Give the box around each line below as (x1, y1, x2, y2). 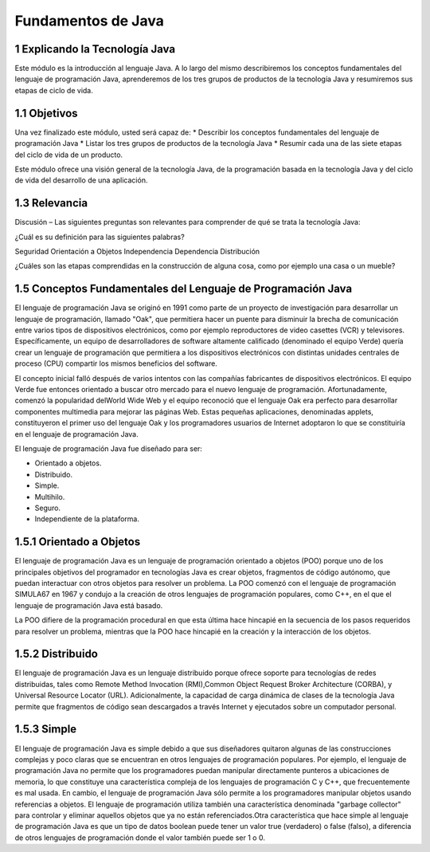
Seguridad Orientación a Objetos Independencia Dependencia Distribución (14, 247, 260, 256)
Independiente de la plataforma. (34, 514, 139, 524)
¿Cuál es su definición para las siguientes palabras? (14, 232, 185, 241)
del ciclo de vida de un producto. (14, 150, 123, 159)
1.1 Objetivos (14, 106, 79, 120)
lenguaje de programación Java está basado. (14, 600, 163, 610)
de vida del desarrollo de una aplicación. (14, 175, 148, 185)
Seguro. (34, 503, 61, 512)
